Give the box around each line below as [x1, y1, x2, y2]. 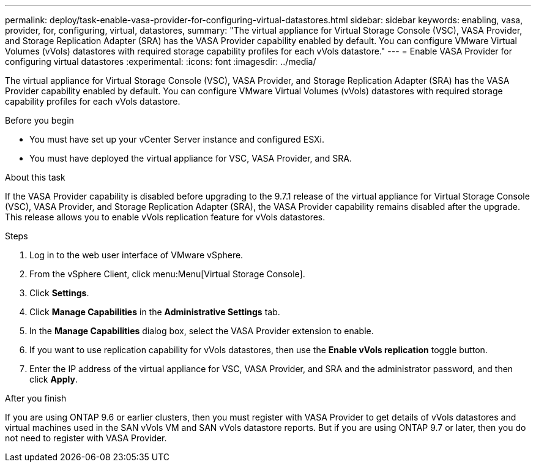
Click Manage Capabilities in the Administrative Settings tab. [29, 307, 280, 317]
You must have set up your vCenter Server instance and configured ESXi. [29, 134, 325, 144]
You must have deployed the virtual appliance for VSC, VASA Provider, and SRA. [29, 153, 352, 163]
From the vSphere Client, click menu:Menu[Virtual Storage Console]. [29, 269, 305, 279]
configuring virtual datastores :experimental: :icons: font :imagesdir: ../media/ [5, 56, 316, 67]
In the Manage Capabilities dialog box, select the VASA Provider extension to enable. [29, 326, 374, 336]
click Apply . [29, 374, 78, 384]
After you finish [5, 393, 67, 403]
